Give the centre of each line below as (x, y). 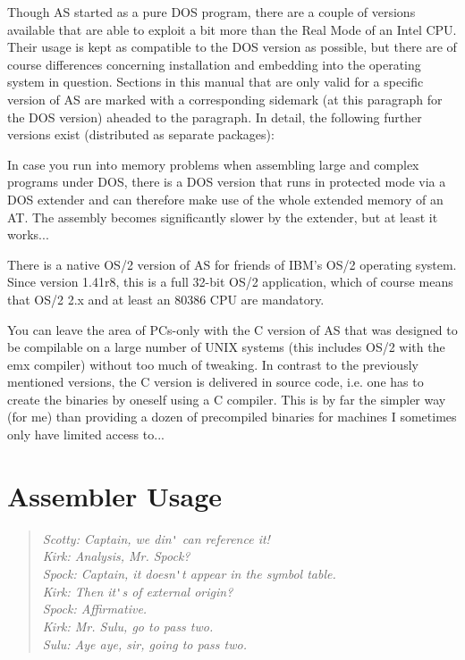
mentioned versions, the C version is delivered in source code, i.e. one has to (216, 382)
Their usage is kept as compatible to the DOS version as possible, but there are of (232, 47)
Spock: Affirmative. (95, 609)
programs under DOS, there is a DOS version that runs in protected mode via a (227, 182)
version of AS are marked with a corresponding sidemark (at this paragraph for (225, 99)
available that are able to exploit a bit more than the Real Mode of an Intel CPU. (232, 29)
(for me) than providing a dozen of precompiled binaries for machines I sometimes (232, 417)
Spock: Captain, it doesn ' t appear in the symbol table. (189, 574)
